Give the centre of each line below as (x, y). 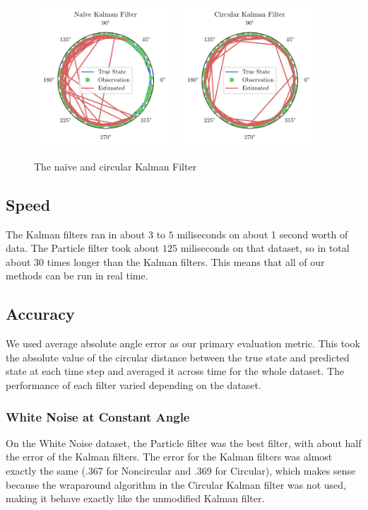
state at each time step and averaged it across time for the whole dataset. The (175, 371)
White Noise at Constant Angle (98, 416)
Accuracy (40, 314)
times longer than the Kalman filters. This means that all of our (186, 261)
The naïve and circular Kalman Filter (115, 166)
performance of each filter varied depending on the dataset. (133, 385)
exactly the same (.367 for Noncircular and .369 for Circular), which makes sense (181, 471)
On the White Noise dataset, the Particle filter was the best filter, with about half (184, 442)
